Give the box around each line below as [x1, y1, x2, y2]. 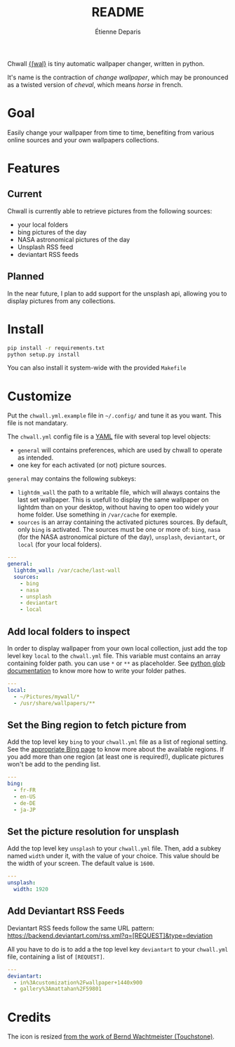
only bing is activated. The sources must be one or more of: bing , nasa [17, 526, 221, 534]
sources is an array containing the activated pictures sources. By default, [17, 518, 228, 526]
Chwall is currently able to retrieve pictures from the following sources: [7, 206, 213, 215]
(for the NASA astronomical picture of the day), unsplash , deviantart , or [17, 533, 226, 541]
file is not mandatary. [7, 419, 69, 427]
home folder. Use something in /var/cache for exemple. [17, 510, 177, 519]
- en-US [13, 793, 36, 800]
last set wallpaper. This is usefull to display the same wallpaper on [17, 495, 209, 504]
